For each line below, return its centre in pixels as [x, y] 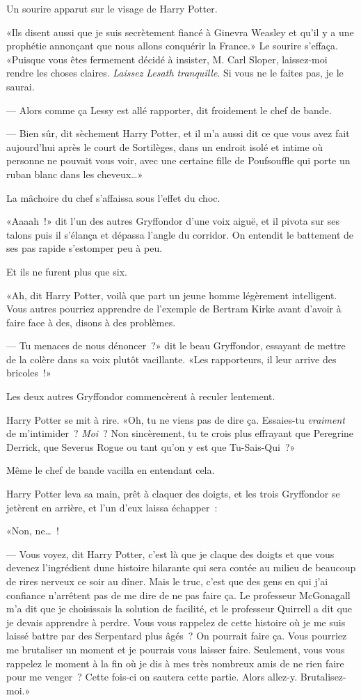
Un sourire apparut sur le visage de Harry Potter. [112, 8]
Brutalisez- [323, 677]
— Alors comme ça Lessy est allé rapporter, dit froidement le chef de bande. [169, 110]
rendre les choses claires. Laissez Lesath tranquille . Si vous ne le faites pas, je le [175, 73]
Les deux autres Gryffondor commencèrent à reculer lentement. [141, 396]
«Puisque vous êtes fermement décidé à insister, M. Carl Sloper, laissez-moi [167, 59]
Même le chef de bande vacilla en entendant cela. [111, 470]
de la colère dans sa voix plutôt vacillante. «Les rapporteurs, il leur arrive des [171, 359]
